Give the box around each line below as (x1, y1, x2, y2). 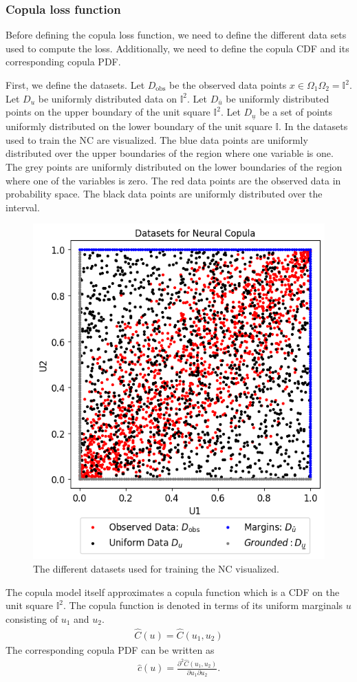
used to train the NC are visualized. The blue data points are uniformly (6, 132, 308, 147)
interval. (6, 200, 40, 214)
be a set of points (259, 105, 333, 119)
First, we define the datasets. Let (6, 78, 145, 92)
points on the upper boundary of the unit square (6, 105, 210, 119)
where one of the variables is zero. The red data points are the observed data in (6, 173, 341, 187)
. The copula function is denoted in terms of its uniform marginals (63, 598, 343, 612)
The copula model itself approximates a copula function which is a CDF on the (6, 584, 340, 599)
